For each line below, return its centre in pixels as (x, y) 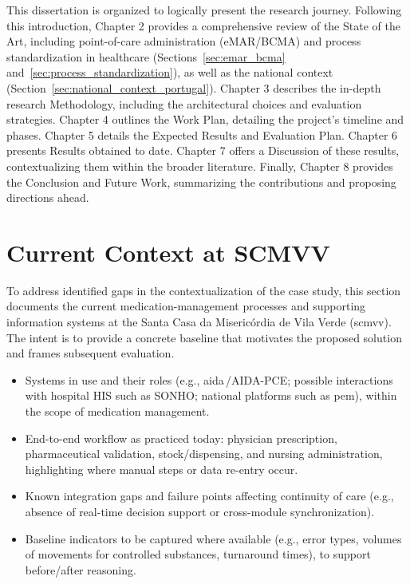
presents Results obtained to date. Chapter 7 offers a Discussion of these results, (203, 150)
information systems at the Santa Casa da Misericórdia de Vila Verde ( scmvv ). (199, 322)
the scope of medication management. (117, 411)
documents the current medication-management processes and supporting (186, 306)
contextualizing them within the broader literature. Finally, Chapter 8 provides (200, 166)
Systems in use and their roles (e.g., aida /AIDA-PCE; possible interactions (209, 379)
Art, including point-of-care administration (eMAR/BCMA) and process (184, 41)
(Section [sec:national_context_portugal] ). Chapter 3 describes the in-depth (194, 87)
